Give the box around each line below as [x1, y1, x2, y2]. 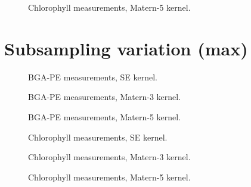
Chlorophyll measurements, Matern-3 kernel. [28, 151, 191, 163]
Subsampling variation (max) [4, 36, 248, 60]
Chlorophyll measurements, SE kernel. [28, 130, 168, 143]
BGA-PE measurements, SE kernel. [28, 70, 157, 83]
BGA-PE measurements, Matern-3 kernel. [28, 91, 181, 103]
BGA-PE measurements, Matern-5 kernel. [28, 110, 181, 123]
